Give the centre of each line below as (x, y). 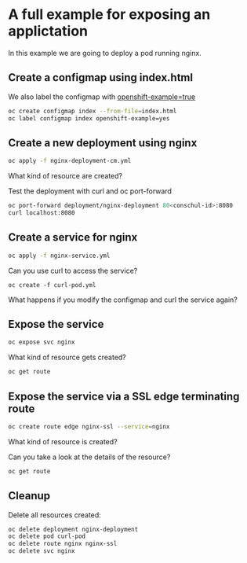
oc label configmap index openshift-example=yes (89, 118)
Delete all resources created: (55, 515)
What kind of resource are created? (65, 176)
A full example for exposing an (109, 15)
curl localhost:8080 (42, 213)
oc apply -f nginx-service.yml (59, 256)
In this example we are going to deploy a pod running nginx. (105, 53)
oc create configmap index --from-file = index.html (93, 111)
